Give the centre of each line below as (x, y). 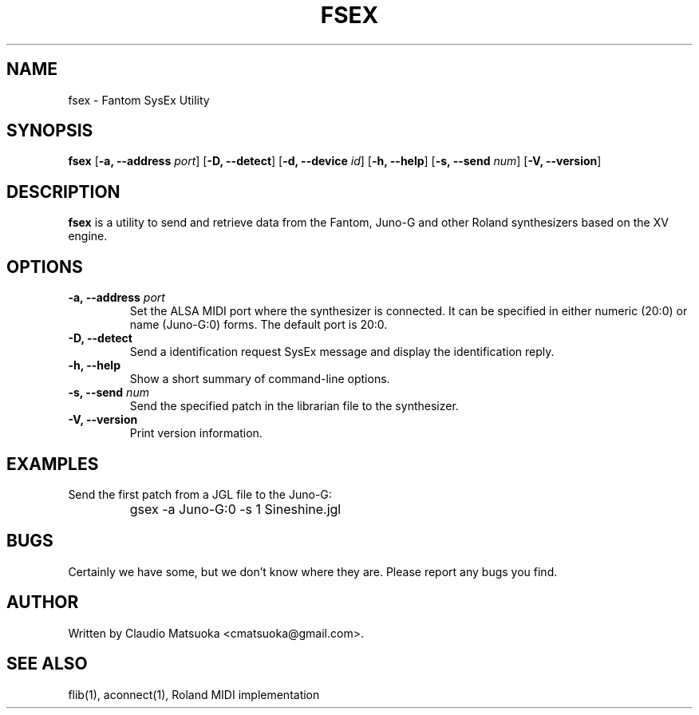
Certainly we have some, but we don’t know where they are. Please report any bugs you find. (313, 571)
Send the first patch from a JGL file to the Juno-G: (200, 494)
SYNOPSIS (50, 131)
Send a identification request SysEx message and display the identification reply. (342, 352)
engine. (88, 236)
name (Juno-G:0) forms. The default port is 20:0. (259, 325)
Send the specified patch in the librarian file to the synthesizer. (294, 406)
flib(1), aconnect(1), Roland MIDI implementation (194, 694)
